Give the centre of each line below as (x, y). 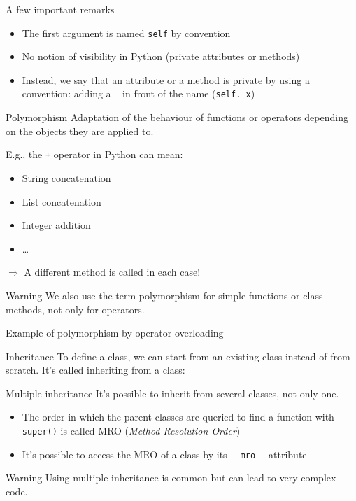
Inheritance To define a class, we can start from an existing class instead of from (178, 356)
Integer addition (56, 225)
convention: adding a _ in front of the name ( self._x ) (138, 93)
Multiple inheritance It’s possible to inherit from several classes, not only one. (172, 393)
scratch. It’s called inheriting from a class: (95, 370)
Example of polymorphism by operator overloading (115, 333)
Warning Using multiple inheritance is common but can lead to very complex (171, 478)
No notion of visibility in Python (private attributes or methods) (161, 56)
